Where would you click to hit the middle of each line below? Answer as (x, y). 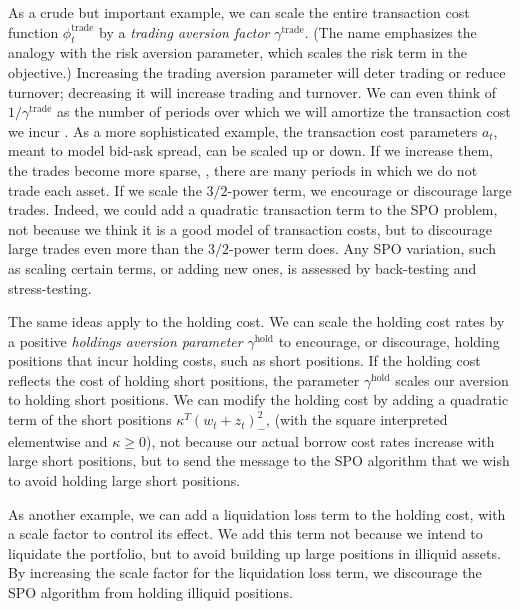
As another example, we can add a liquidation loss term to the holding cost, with (257, 513)
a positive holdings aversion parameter (125, 340)
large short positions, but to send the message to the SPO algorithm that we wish (259, 460)
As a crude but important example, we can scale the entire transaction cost (239, 12)
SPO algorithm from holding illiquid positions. (150, 592)
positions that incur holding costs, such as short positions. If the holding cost (244, 360)
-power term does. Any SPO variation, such (362, 248)
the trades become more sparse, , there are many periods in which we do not (243, 169)
